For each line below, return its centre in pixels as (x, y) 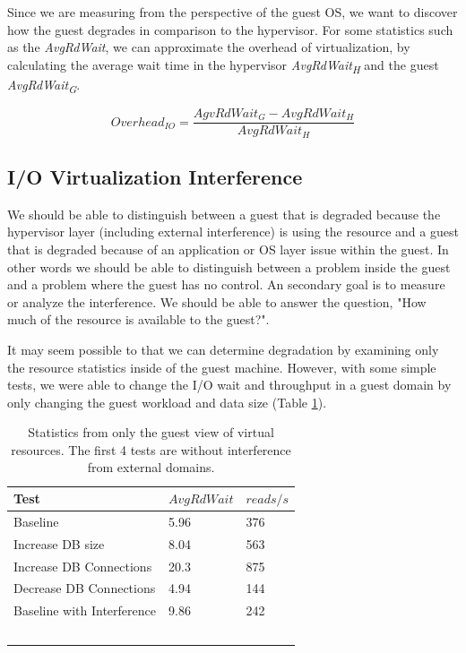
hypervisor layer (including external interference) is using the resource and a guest (233, 232)
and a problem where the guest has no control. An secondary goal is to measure (226, 284)
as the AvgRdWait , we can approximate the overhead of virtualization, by (209, 47)
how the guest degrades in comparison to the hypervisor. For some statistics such (230, 29)
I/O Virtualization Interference (155, 176)
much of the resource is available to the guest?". (138, 319)
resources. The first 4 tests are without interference (151, 449)
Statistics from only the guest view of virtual (151, 432)
